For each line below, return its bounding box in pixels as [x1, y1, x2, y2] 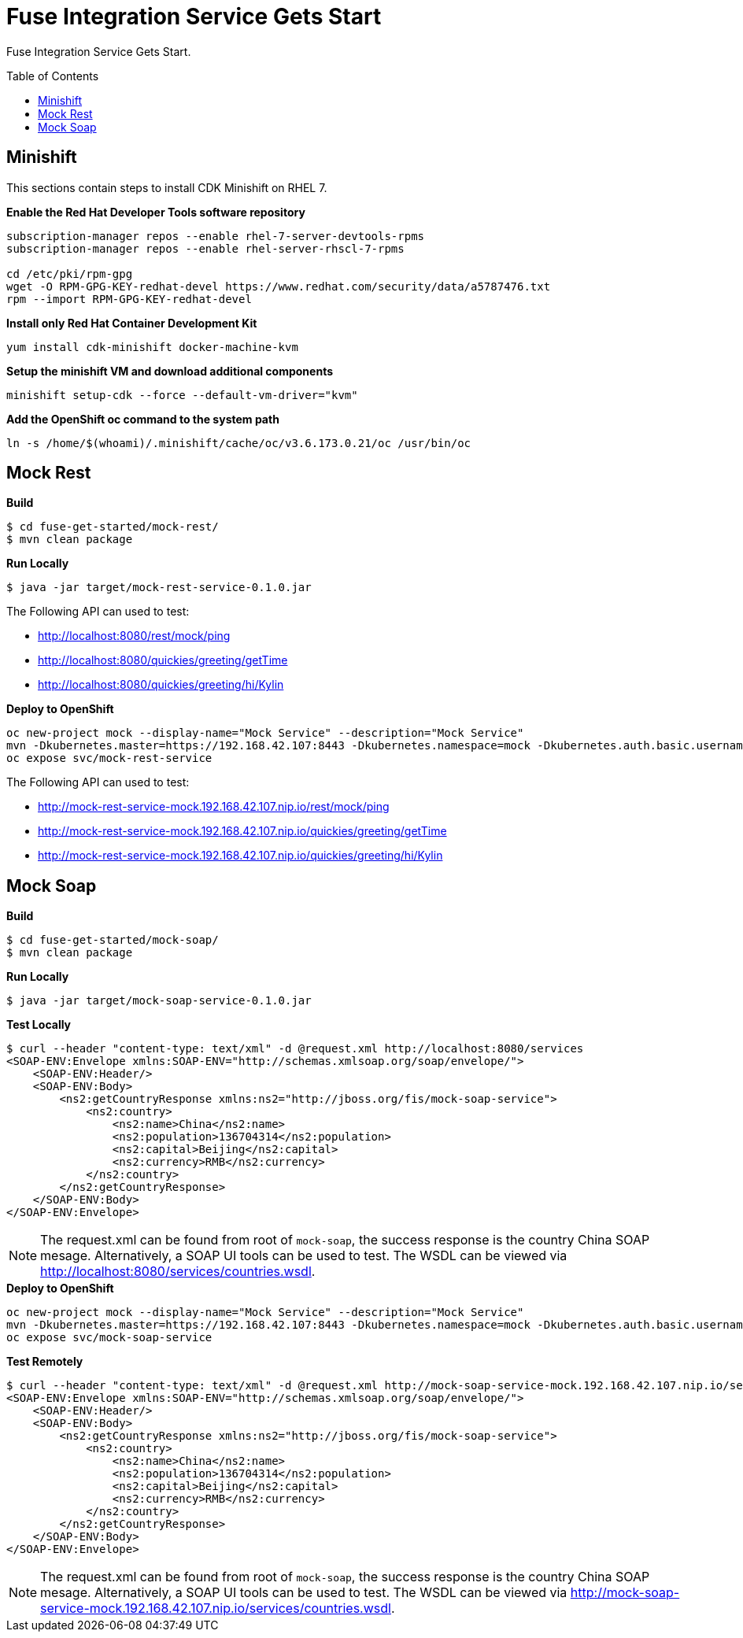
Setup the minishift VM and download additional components [6, 364, 334, 378]
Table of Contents [6, 68, 99, 83]
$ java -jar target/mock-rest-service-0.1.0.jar [6, 581, 312, 594]
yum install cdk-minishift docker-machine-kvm [6, 340, 298, 353]
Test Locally [6, 1018, 72, 1032]
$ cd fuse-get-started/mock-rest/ [6, 520, 219, 534]
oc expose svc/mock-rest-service [6, 752, 213, 765]
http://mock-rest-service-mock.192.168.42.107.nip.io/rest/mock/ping [38, 800, 390, 814]
